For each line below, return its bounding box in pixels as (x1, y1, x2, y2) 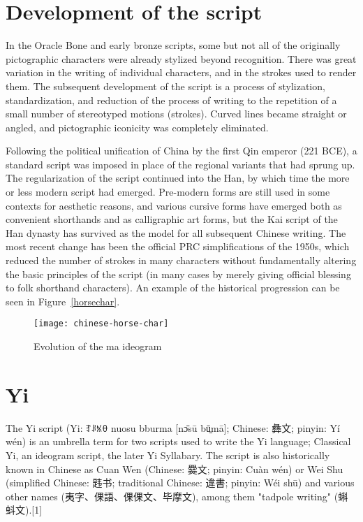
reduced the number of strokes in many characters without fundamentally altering (6, 253, 357, 268)
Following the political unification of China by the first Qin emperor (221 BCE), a (6, 143, 357, 158)
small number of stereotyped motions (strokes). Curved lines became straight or (6, 106, 347, 121)
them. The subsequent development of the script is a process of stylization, (6, 78, 325, 93)
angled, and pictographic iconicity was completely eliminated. (6, 119, 269, 134)
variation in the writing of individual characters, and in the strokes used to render (6, 65, 357, 80)
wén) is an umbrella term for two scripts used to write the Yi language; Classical (6, 434, 351, 449)
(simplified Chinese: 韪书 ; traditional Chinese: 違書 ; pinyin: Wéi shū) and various (6, 475, 355, 490)
